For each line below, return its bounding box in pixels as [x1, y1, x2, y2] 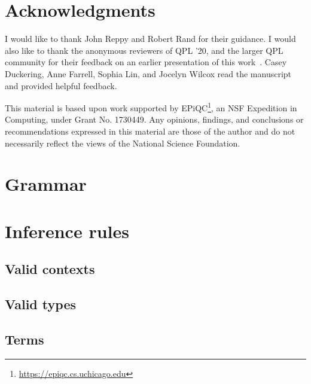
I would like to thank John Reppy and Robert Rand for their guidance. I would [5, 32, 296, 45]
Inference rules [5, 218, 129, 243]
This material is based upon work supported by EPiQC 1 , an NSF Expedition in [5, 100, 297, 114]
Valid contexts [5, 260, 95, 278]
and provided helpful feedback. [5, 79, 117, 92]
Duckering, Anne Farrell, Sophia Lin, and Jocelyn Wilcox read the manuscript [5, 67, 292, 80]
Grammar [5, 172, 87, 196]
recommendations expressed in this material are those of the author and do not [5, 124, 295, 137]
